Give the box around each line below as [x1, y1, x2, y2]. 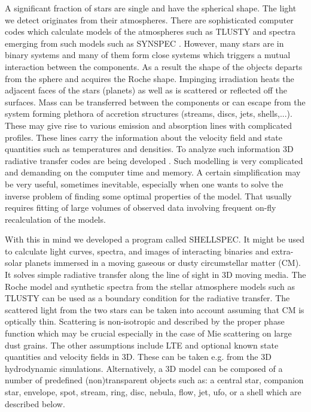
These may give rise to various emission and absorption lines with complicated [5, 119, 292, 131]
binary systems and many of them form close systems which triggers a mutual [5, 49, 291, 61]
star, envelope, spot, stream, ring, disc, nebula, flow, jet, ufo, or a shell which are [5, 386, 301, 398]
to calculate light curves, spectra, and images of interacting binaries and [5, 244, 269, 257]
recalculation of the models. [5, 213, 106, 225]
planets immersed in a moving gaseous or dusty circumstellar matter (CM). [25, 256, 301, 269]
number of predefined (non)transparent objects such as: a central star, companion [5, 374, 304, 386]
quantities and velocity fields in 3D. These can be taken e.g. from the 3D [5, 350, 272, 363]
